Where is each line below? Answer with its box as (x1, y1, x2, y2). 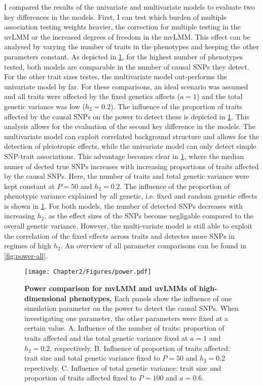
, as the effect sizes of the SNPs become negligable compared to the (44, 210, 253, 221)
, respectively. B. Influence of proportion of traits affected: (50, 342, 230, 353)
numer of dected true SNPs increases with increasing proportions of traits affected (4, 160, 259, 171)
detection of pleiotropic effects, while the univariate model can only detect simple (4, 141, 256, 151)
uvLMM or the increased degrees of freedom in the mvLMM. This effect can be (4, 31, 250, 42)
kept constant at (4, 180, 55, 191)
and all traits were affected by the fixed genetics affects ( (4, 91, 180, 102)
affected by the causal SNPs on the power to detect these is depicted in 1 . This (4, 111, 249, 121)
